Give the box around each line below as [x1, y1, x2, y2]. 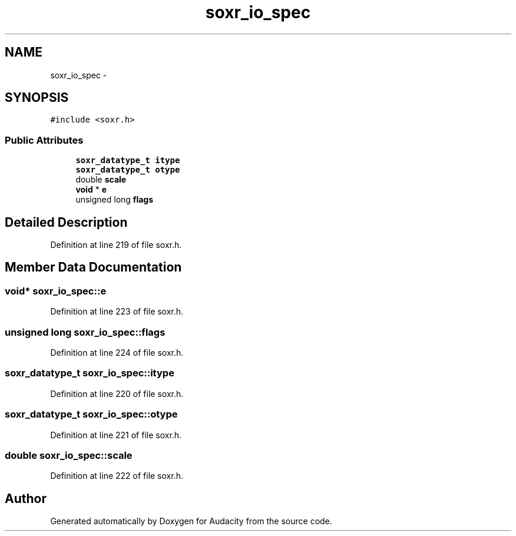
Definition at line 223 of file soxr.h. [50, 306, 184, 317]
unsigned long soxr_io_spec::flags [5, 326, 166, 338]
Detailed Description [5, 214, 128, 230]
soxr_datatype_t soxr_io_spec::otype [5, 408, 178, 421]
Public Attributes [5, 134, 84, 146]
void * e [75, 184, 107, 195]
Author [5, 491, 47, 506]
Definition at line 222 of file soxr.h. [50, 471, 183, 481]
